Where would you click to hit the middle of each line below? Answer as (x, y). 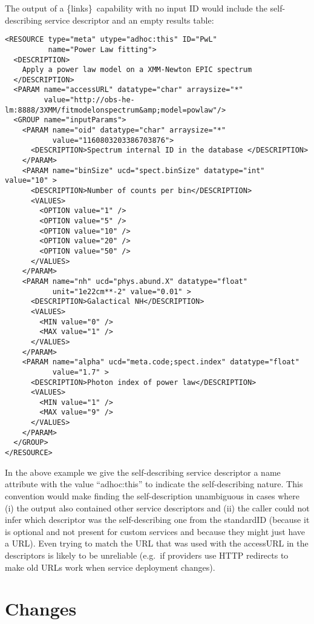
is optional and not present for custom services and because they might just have (155, 531)
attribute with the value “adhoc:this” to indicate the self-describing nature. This (154, 484)
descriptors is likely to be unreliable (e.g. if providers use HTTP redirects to (147, 555)
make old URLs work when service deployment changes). (110, 567)
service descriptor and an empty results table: (129, 20)
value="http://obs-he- (89, 100)
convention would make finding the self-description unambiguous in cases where (152, 495)
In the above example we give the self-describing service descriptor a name (143, 472)
